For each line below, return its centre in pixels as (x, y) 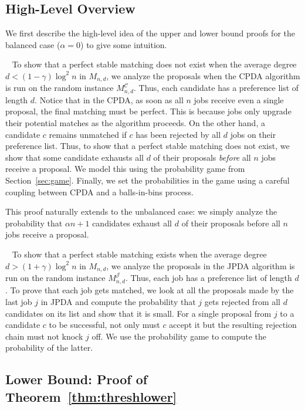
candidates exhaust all (132, 223)
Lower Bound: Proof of (77, 379)
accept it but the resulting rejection (233, 325)
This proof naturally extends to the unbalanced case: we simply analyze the (141, 211)
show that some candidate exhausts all (74, 157)
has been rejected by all (178, 134)
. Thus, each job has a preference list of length (209, 278)
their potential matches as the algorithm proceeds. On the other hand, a (135, 123)
